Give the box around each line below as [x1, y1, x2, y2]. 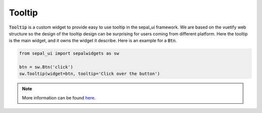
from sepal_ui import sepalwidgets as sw [19, 51, 119, 56]
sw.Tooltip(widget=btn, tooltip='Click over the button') [19, 71, 160, 77]
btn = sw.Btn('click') [19, 65, 73, 70]
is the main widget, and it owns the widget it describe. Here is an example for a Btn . [9, 38, 177, 44]
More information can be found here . [22, 95, 96, 100]
